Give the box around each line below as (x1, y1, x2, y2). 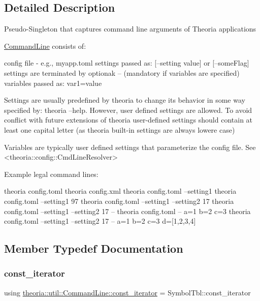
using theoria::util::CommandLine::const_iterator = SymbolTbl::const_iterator (4, 287, 251, 297)
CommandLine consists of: (4, 40, 86, 51)
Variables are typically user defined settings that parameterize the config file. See (4, 141, 256, 152)
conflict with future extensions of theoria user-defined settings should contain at (4, 114, 253, 125)
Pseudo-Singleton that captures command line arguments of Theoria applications (4, 23, 256, 34)
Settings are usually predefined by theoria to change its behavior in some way (4, 95, 245, 105)
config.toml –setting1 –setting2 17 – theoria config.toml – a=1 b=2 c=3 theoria (4, 205, 251, 216)
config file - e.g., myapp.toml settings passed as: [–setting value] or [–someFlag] (4, 57, 249, 68)
